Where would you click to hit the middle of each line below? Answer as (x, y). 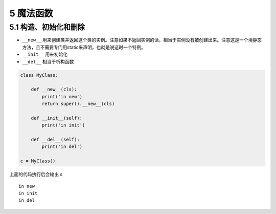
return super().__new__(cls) (78, 104)
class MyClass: (39, 75)
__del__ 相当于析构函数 (48, 61)
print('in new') (62, 97)
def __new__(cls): (54, 89)
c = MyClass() (38, 161)
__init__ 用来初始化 (45, 54)
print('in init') (63, 125)
